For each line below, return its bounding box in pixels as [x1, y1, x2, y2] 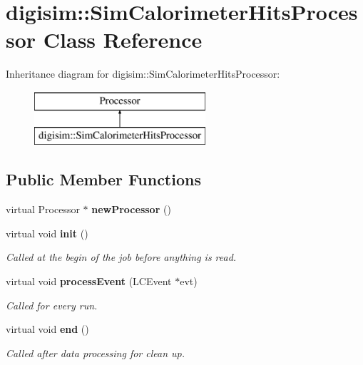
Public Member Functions [6, 168, 201, 190]
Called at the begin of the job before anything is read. [6, 250, 237, 264]
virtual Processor [6, 202, 80, 217]
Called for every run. [6, 297, 98, 312]
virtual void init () [6, 225, 88, 240]
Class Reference [43, 25, 203, 54]
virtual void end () [6, 322, 89, 336]
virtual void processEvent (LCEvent [6, 274, 172, 289]
